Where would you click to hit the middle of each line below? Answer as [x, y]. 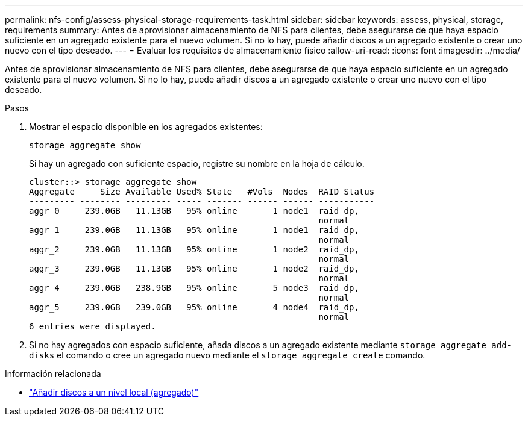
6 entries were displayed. [93, 326]
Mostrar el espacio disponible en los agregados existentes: [146, 127]
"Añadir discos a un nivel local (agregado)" [114, 392]
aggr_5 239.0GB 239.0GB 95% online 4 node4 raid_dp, [194, 307]
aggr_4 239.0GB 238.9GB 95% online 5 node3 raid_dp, [194, 288]
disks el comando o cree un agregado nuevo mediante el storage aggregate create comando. [227, 355]
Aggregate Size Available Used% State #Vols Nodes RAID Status [202, 192]
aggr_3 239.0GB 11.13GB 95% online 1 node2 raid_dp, [194, 269]
